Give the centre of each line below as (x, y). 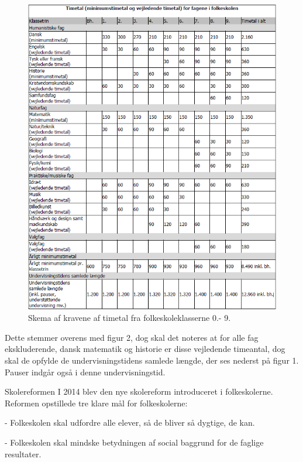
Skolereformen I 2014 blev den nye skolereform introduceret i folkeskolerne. (139, 391)
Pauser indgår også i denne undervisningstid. (85, 372)
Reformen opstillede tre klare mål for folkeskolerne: (96, 403)
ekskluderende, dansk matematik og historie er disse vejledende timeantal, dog (145, 349)
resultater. (23, 454)
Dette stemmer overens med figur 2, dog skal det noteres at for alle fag (132, 337)
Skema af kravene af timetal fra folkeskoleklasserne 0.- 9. (130, 318)
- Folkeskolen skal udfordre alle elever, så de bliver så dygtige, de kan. (130, 422)
